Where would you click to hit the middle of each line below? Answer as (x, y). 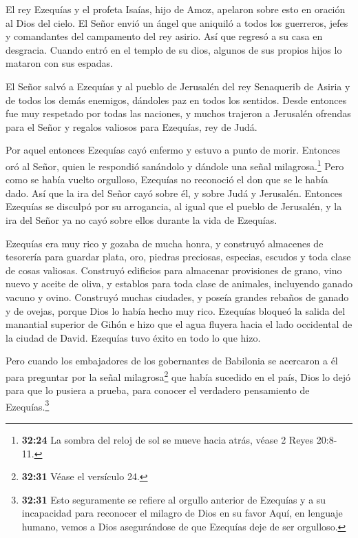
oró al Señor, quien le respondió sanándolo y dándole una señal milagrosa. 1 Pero (175, 165)
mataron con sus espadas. (59, 63)
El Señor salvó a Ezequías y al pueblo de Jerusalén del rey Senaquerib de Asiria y (178, 86)
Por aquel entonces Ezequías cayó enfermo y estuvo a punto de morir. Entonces (173, 150)
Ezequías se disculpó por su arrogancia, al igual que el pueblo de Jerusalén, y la (174, 206)
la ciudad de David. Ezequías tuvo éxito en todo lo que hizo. (133, 337)
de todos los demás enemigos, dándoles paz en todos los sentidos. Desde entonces (176, 100)
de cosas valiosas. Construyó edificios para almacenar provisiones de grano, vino (174, 270)
